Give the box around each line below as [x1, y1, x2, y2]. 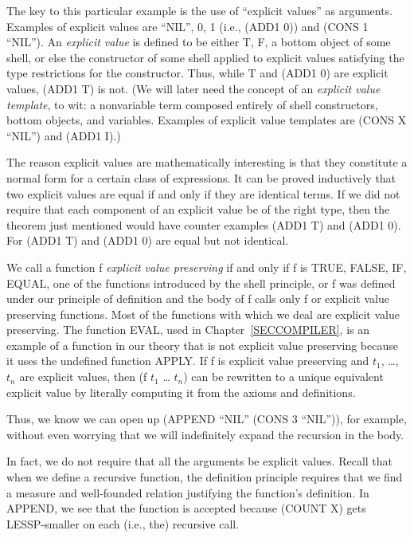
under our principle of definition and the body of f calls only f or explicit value [6, 290, 389, 307]
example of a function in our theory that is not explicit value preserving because [6, 336, 398, 353]
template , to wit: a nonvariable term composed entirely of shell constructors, [6, 96, 378, 112]
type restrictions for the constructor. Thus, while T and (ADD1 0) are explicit [6, 65, 389, 81]
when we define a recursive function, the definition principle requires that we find [6, 469, 403, 485]
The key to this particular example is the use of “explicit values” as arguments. [6, 2, 393, 18]
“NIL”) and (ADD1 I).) [6, 127, 121, 143]
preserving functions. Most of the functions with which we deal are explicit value [6, 305, 400, 322]
